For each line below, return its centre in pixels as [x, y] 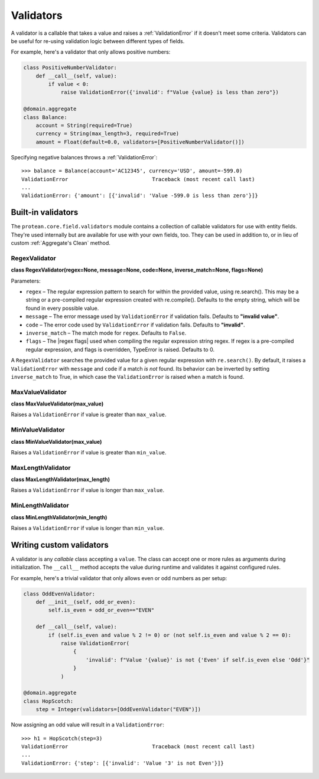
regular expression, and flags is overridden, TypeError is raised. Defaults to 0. [120, 349]
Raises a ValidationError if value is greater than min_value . [89, 452]
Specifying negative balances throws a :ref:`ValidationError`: [84, 157]
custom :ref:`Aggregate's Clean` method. [61, 243]
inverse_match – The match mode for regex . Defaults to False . [106, 333]
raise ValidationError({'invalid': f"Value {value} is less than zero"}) [170, 92]
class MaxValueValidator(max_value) [57, 404]
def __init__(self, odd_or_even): [86, 602]
